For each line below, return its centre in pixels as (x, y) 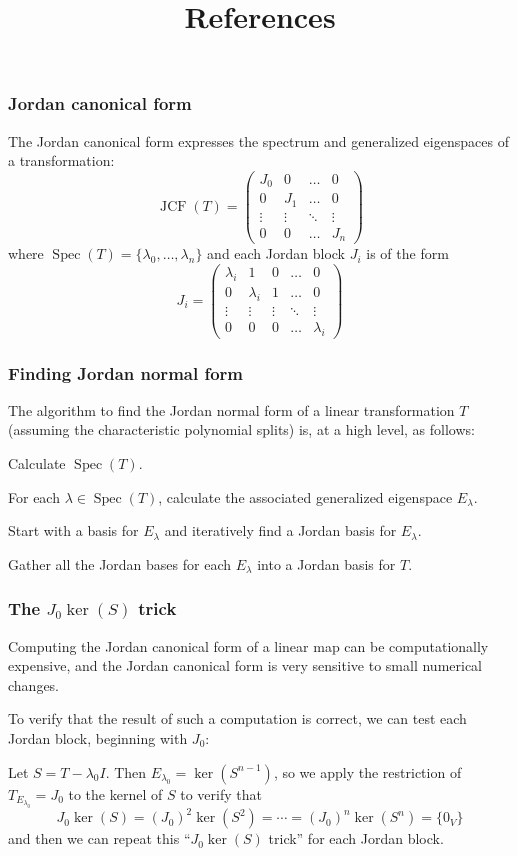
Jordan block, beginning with (98, 737)
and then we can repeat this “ (99, 838)
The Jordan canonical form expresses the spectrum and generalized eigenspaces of (258, 140)
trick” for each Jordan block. (356, 838)
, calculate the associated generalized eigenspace (305, 496)
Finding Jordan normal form (126, 372)
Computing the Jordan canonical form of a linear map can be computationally (248, 645)
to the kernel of (115, 793)
